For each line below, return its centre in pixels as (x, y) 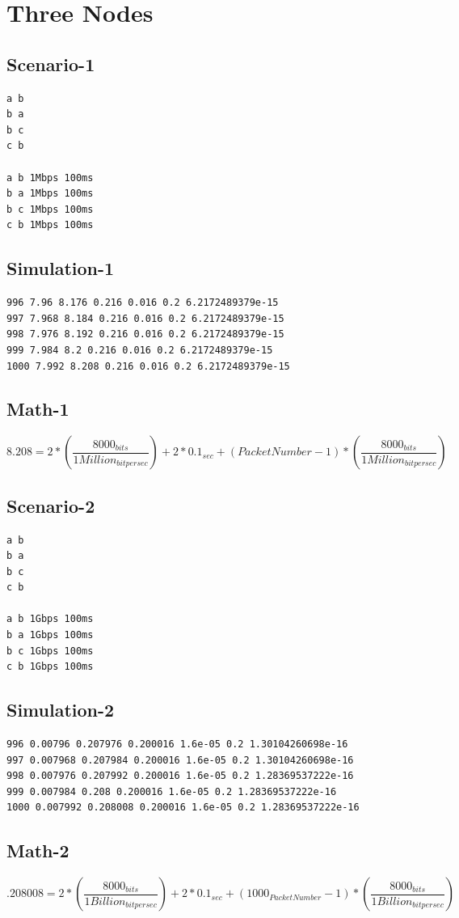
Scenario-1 (51, 63)
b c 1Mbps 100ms (50, 209)
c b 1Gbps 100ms (50, 667)
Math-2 (38, 850)
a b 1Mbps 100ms (50, 178)
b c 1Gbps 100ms (50, 651)
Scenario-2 (51, 505)
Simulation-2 (61, 710)
